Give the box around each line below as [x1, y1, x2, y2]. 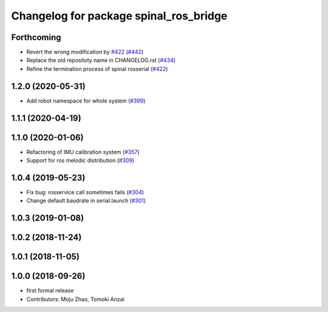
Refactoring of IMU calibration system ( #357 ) [26, 148, 140, 155]
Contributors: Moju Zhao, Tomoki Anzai [26, 295, 125, 303]
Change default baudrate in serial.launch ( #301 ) [26, 197, 146, 205]
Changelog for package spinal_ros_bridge [11, 9, 228, 22]
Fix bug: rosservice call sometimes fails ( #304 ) [26, 188, 145, 195]
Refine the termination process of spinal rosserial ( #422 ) [26, 65, 168, 72]
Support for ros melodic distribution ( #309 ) [26, 157, 135, 164]
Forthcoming [11, 32, 61, 42]
